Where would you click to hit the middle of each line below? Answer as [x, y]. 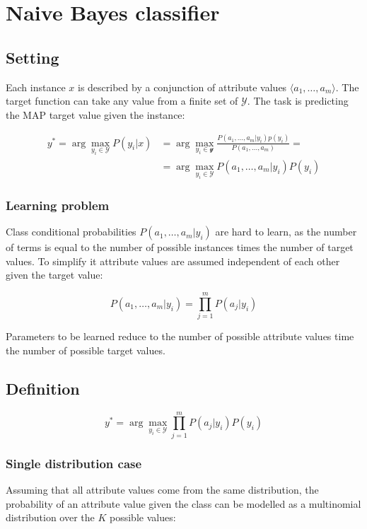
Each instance [36, 87]
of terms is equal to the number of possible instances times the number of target [180, 247]
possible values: [143, 517]
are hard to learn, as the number [286, 232]
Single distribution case [74, 463]
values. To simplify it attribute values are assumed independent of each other [173, 261]
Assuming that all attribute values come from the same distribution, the [162, 489]
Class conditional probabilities [71, 232]
